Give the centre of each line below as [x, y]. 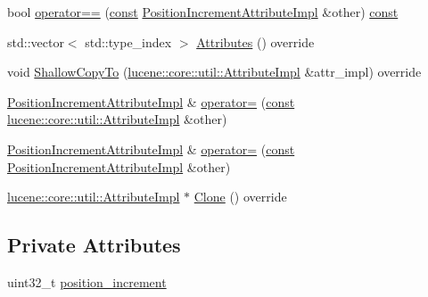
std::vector [36, 41]
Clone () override [240, 197]
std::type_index [128, 41]
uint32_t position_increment [87, 281]
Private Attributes [94, 245]
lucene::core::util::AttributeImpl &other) [117, 119]
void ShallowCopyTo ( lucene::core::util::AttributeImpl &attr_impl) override [214, 72]
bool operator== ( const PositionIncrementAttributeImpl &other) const [203, 12]
